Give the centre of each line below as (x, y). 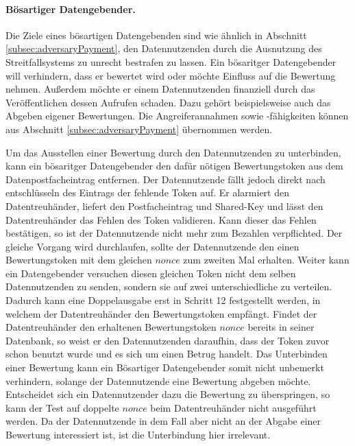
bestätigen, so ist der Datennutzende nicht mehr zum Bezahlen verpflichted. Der (174, 233)
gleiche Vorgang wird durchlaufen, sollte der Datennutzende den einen (152, 246)
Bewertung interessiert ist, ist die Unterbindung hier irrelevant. (138, 435)
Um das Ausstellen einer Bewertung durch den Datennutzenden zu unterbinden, (173, 152)
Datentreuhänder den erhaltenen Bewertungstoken (111, 327)
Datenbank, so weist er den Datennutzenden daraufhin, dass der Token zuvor (168, 340)
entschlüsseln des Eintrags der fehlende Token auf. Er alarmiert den (147, 192)
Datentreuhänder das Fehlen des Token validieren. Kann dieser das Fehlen (161, 219)
